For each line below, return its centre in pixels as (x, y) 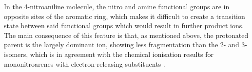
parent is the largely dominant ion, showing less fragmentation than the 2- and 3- (126, 45)
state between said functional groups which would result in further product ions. (124, 26)
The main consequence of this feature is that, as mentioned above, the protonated (126, 35)
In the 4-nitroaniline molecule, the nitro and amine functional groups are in (117, 6)
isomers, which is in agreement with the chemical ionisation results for (109, 54)
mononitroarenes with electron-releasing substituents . (85, 63)
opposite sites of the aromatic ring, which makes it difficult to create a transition (125, 16)
